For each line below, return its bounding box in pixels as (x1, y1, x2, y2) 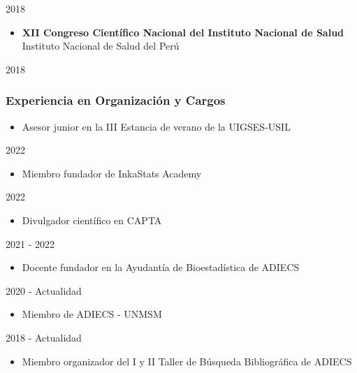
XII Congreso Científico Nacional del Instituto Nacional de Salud (22, 24, 344, 39)
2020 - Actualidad (6, 283, 82, 298)
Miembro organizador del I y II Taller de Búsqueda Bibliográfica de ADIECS (22, 353, 352, 368)
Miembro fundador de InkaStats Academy (22, 166, 202, 180)
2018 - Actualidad (6, 330, 82, 344)
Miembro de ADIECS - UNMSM (22, 307, 162, 321)
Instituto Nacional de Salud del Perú (22, 38, 180, 53)
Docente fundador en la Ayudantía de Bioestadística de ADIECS (22, 260, 300, 275)
